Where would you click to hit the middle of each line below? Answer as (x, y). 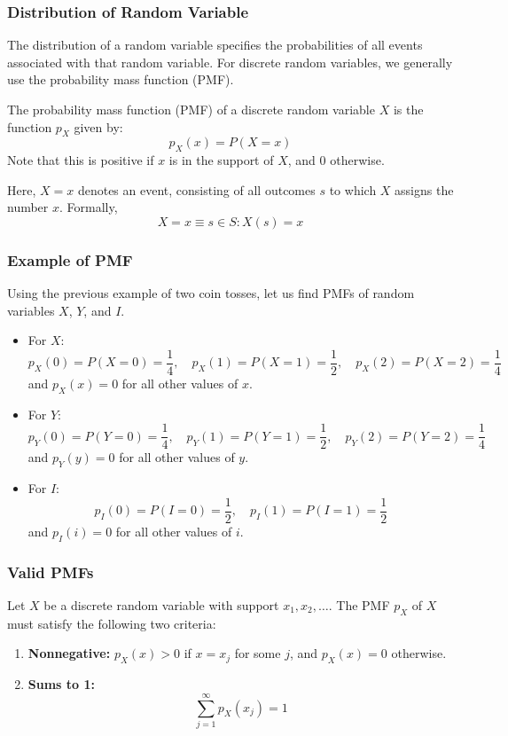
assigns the (424, 189)
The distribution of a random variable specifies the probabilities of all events (215, 45)
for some (258, 653)
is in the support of (221, 160)
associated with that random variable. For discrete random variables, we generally (230, 62)
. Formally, (89, 207)
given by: (98, 126)
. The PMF (359, 604)
